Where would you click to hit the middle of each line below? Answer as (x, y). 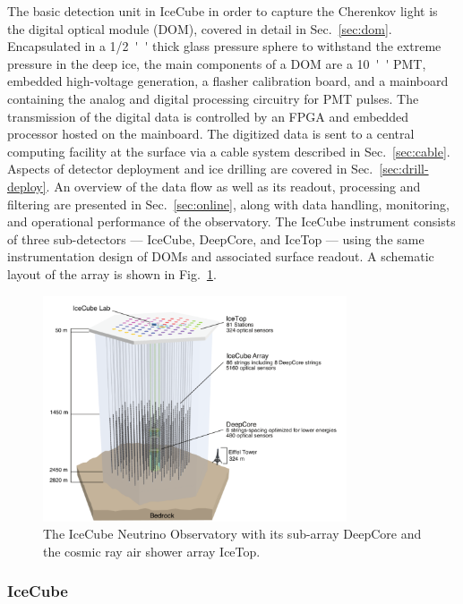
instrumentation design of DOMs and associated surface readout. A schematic (221, 256)
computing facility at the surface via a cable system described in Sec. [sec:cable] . (229, 151)
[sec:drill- (404, 169)
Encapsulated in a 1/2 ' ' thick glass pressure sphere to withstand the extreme (224, 46)
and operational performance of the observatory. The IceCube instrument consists (231, 221)
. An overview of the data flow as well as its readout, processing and (233, 186)
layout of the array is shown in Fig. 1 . (112, 273)
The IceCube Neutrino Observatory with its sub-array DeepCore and (232, 534)
